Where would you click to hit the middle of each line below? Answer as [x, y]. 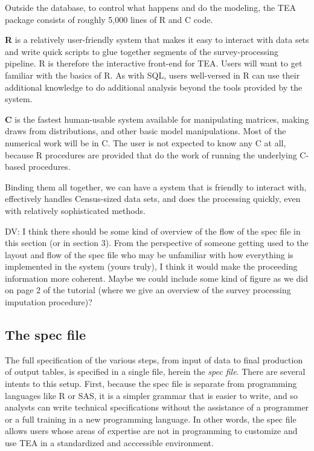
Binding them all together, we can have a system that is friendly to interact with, [156, 187]
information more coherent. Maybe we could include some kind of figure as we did [156, 278]
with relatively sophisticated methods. [75, 210]
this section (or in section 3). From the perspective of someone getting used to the [157, 243]
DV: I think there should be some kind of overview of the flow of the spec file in [153, 231]
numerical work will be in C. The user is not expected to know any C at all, [146, 142]
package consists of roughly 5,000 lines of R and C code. [109, 19]
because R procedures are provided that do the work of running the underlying [151, 154]
